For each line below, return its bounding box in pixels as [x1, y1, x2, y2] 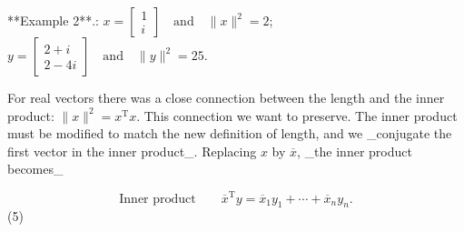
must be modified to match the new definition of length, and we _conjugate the [7, 124, 452, 143]
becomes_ [7, 159, 64, 178]
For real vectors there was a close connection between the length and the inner [7, 88, 445, 106]
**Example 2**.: [7, 11, 99, 29]
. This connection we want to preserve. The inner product [136, 106, 458, 125]
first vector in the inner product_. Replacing [7, 141, 257, 160]
